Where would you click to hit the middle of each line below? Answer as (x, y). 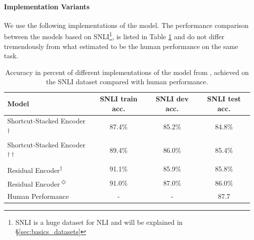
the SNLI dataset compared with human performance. (127, 82)
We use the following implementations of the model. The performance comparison (126, 25)
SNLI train (119, 99)
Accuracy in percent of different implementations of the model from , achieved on (127, 72)
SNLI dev (172, 99)
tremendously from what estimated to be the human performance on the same (121, 46)
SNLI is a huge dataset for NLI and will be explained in (99, 222)
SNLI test (224, 99)
